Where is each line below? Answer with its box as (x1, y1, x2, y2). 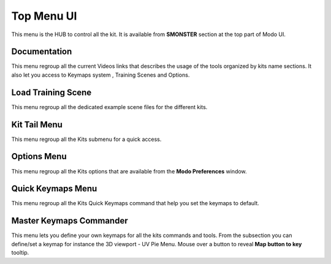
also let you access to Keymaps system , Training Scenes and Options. (11, 71, 190, 78)
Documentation (11, 47, 72, 57)
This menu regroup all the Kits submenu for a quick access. (11, 135, 162, 143)
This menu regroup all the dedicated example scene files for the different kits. (11, 103, 208, 110)
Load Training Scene (11, 87, 92, 97)
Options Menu (11, 151, 67, 162)
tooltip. (11, 249, 29, 257)
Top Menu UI (11, 9, 77, 23)
